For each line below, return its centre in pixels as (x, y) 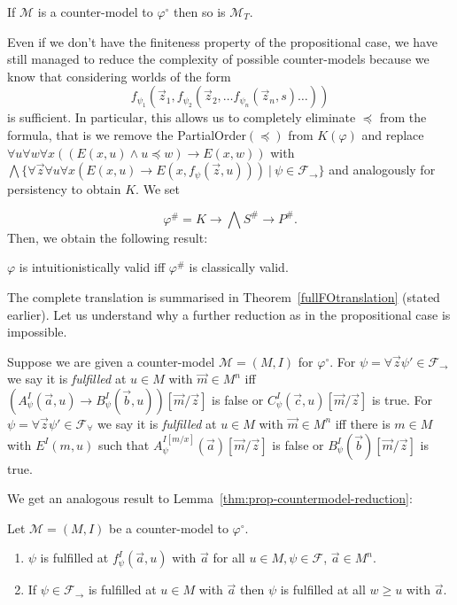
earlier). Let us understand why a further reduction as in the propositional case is (229, 314)
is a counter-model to (95, 12)
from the (403, 117)
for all (229, 558)
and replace (393, 134)
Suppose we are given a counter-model (111, 361)
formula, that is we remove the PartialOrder (127, 134)
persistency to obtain (64, 189)
